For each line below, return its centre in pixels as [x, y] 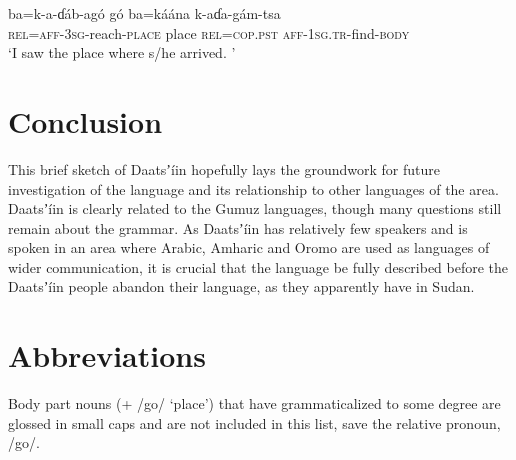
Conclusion [85, 120]
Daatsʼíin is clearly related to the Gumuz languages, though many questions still [255, 208]
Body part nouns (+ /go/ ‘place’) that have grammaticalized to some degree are [254, 403]
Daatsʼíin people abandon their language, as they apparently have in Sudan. [241, 286]
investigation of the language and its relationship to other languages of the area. [253, 188]
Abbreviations [107, 355]
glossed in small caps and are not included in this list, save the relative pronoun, [254, 422]
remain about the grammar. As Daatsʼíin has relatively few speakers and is [238, 227]
